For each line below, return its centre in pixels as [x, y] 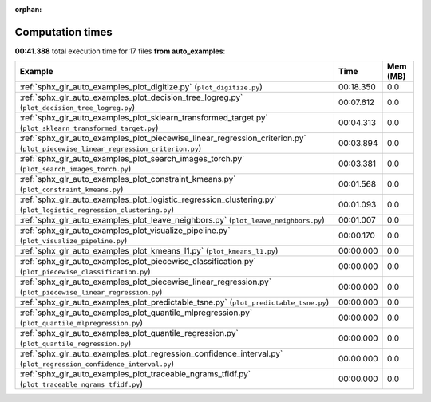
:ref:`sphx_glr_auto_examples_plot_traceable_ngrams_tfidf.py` [135, 374]
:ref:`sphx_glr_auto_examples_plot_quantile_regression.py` [129, 333]
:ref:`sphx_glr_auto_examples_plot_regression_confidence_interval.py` [151, 353]
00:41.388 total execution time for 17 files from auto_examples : [120, 51]
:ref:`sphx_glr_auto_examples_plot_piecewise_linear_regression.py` [145, 282]
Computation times [63, 32]
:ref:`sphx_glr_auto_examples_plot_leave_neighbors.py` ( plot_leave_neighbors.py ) [172, 220]
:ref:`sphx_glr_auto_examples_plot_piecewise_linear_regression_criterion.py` [163, 138]
